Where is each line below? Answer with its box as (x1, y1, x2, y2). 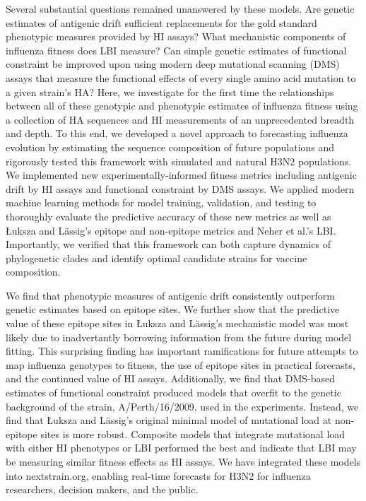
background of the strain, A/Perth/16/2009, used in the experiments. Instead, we (6, 399, 359, 413)
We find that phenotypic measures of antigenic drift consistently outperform (6, 288, 336, 302)
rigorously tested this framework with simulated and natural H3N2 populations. (6, 153, 352, 168)
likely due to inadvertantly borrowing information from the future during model (6, 329, 352, 344)
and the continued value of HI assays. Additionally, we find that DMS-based (6, 371, 336, 386)
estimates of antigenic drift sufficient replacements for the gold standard (6, 15, 317, 30)
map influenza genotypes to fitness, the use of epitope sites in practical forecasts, (6, 357, 355, 372)
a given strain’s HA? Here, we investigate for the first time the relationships (6, 84, 334, 99)
